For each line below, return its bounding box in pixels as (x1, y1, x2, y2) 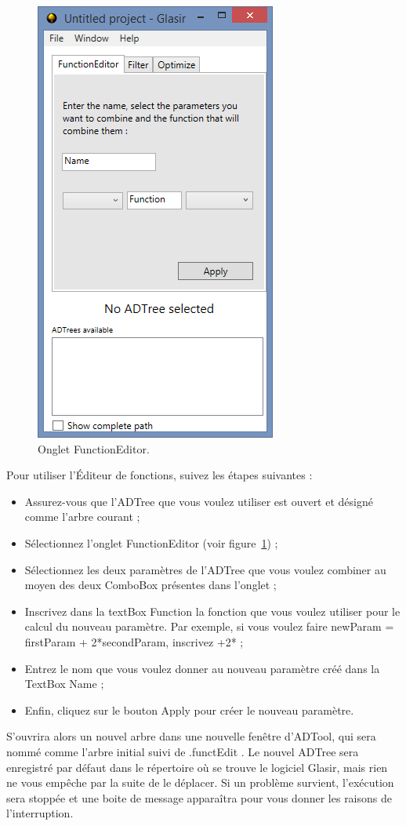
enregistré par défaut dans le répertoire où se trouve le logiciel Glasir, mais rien (6, 759, 388, 775)
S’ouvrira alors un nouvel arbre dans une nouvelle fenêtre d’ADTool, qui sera (6, 728, 376, 744)
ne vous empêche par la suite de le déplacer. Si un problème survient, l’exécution (6, 774, 394, 791)
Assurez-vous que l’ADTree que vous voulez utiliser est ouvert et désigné (24, 493, 373, 509)
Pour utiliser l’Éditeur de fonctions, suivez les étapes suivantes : (6, 467, 313, 483)
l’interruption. (6, 805, 74, 821)
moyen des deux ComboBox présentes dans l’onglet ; (24, 577, 277, 593)
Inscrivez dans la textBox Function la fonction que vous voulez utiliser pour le (24, 602, 401, 619)
